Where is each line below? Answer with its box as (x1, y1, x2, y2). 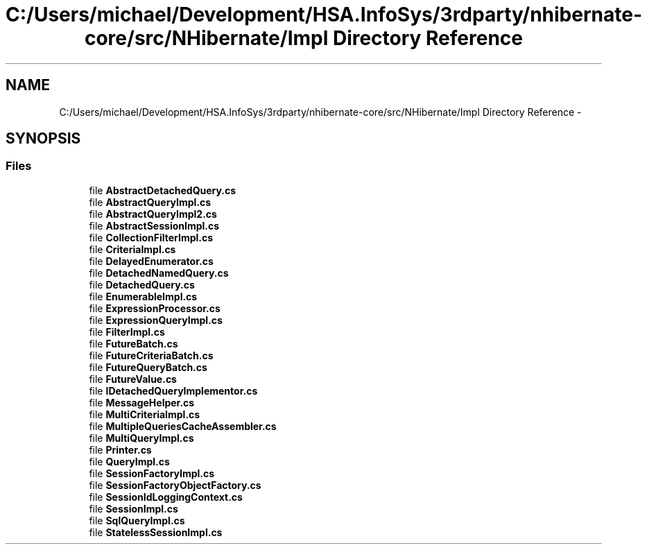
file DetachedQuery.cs (89, 278, 195, 291)
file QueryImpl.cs (89, 455, 170, 467)
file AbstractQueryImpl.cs (89, 196, 212, 208)
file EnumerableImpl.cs (89, 290, 198, 302)
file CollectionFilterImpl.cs (89, 231, 214, 243)
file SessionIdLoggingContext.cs (89, 490, 243, 503)
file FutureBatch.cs (89, 337, 178, 350)
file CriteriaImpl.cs (89, 243, 176, 255)
